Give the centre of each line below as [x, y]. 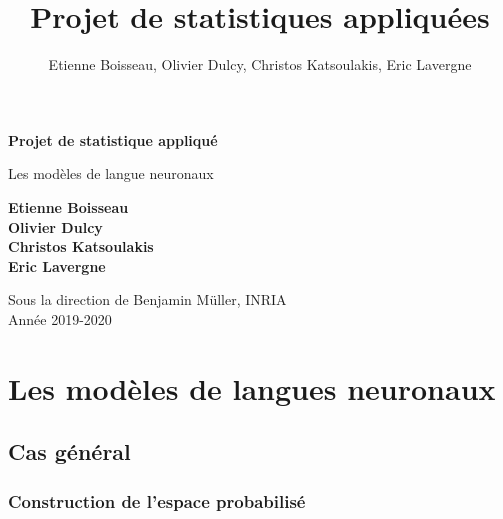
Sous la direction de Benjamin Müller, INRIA [147, 299]
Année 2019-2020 [60, 318]
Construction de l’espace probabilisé [157, 500]
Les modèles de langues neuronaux [252, 387]
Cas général [69, 451]
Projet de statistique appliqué [113, 139]
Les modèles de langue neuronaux [111, 173]
